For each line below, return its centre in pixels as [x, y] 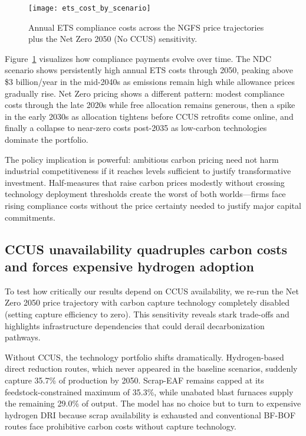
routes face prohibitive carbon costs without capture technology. [121, 426]
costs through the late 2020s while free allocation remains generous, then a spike [150, 105]
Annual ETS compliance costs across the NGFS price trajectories [146, 27]
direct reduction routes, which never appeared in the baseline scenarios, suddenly [151, 368]
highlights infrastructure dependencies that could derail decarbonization [135, 325]
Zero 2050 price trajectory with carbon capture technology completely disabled [147, 302]
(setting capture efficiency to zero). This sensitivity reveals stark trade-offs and [147, 314]
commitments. [30, 217]
